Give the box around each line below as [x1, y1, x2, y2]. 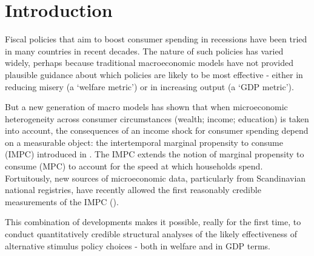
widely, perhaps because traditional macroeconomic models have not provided [5, 56, 294, 69]
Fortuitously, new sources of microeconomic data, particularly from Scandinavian [5, 171, 306, 184]
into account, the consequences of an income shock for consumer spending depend [5, 124, 309, 137]
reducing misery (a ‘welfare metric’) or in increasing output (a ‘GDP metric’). [5, 80, 294, 93]
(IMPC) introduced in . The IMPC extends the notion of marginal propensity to [5, 148, 304, 160]
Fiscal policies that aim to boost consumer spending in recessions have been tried [5, 33, 307, 45]
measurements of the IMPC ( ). [5, 195, 119, 208]
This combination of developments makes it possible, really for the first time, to [5, 215, 301, 228]
